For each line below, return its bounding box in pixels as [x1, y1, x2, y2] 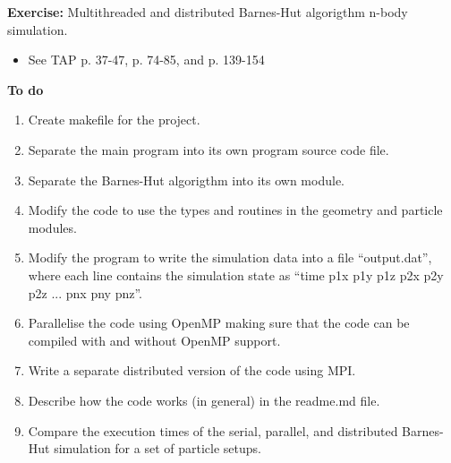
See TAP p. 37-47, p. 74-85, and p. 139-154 [28, 50, 265, 69]
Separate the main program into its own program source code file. [28, 140, 389, 159]
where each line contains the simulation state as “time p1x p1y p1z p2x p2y [28, 265, 444, 284]
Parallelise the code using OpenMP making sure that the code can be [28, 313, 410, 332]
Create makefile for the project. [28, 110, 200, 129]
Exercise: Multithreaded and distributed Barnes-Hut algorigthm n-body [7, 3, 408, 21]
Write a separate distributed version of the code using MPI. [28, 361, 356, 380]
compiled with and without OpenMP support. [28, 330, 281, 349]
